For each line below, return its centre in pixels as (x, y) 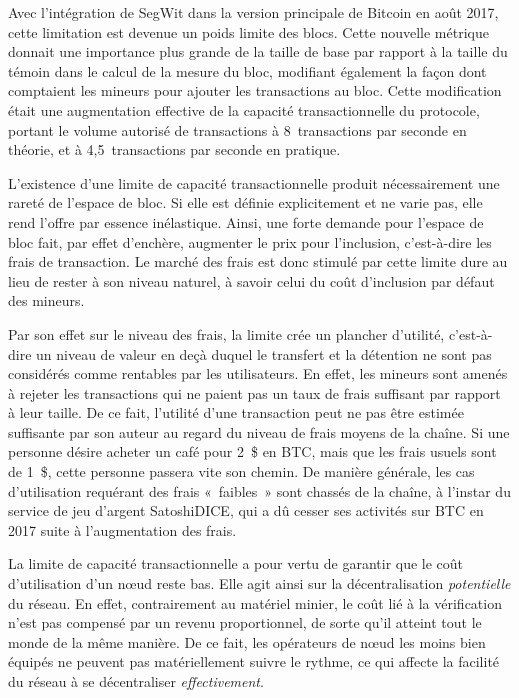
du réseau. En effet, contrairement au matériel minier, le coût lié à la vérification (255, 602)
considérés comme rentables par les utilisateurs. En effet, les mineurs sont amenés (258, 373)
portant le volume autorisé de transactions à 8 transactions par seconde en (237, 129)
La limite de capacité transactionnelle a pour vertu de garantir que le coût (236, 563)
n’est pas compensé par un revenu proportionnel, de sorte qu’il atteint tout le (245, 622)
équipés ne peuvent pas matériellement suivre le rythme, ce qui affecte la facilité (254, 661)
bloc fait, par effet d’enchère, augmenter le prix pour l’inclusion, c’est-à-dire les (250, 241)
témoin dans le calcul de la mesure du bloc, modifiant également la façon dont (247, 70)
